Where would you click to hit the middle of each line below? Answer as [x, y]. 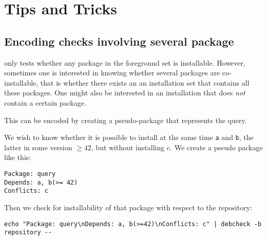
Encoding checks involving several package [119, 41]
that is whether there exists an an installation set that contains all [145, 82]
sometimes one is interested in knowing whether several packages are [112, 73]
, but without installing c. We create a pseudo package [177, 147]
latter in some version [38, 147]
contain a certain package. [45, 102]
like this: [18, 157]
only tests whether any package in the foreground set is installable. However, [125, 62]
